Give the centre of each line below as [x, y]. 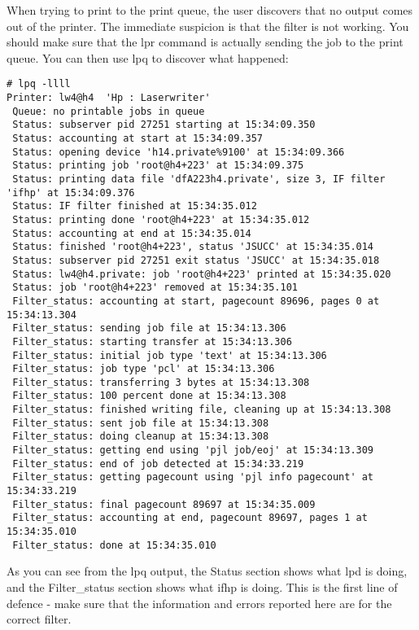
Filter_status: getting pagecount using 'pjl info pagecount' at [193, 477]
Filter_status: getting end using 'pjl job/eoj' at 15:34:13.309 [193, 451]
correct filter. [39, 619]
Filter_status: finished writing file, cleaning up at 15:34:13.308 [202, 410]
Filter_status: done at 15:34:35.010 [114, 545]
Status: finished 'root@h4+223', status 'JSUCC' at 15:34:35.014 [193, 247]
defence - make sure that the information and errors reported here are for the [199, 603]
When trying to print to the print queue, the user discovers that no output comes [210, 10]
